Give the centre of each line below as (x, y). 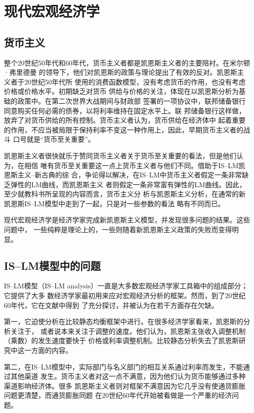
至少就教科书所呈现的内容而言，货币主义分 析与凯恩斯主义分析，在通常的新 (125, 194)
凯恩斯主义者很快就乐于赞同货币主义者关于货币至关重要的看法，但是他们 (120, 155)
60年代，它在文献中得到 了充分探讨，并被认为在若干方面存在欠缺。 (111, 305)
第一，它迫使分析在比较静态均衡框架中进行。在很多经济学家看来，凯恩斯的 (124, 321)
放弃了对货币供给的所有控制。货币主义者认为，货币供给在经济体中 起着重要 (125, 120)
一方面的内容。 (48, 350)
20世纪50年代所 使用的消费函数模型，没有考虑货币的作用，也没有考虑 (135, 81)
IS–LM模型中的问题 (53, 265)
